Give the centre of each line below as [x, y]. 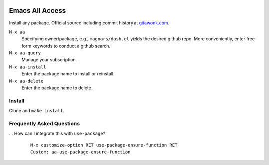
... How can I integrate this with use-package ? [57, 133]
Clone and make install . [37, 111]
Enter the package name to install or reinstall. [68, 74]
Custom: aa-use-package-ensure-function [80, 152]
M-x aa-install [28, 67]
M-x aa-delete [26, 81]
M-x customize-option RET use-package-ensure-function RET [104, 145]
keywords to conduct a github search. [71, 46]
